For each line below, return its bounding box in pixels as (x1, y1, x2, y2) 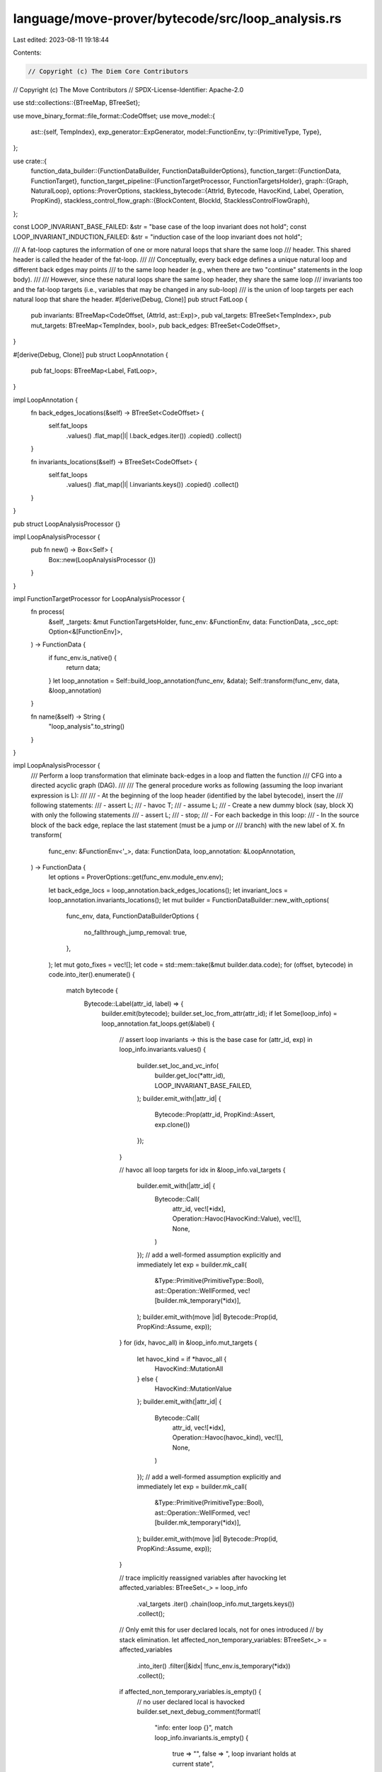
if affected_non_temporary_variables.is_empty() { (119, 1688, 262, 1696)
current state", (172, 1759, 214, 1768)
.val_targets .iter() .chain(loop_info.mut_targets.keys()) (137, 1599, 295, 1608)
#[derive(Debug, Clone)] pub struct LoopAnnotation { (13, 350, 169, 359)
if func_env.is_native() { (48, 653, 117, 662)
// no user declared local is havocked (137, 1698, 245, 1706)
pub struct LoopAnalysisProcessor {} (13, 520, 121, 528)
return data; (66, 663, 100, 672)
